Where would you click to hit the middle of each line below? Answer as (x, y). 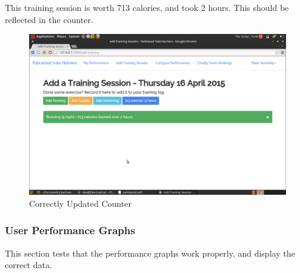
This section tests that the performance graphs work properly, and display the (150, 253)
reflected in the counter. (49, 19)
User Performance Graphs (70, 230)
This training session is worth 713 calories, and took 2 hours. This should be (147, 7)
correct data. (28, 265)
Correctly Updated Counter (80, 203)
